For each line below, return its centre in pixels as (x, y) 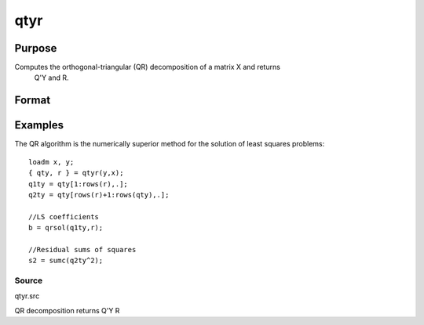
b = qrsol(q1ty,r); (66, 228)
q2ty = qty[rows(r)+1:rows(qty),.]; (99, 195)
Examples (39, 125)
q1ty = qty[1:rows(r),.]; (79, 184)
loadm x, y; (51, 162)
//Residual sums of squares (82, 249)
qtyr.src (27, 296)
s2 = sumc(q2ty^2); (66, 261)
